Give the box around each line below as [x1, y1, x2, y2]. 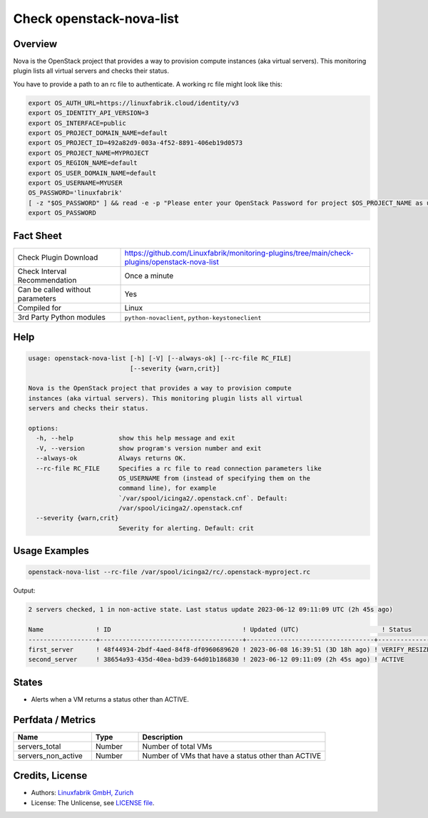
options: [28, 424, 59, 432]
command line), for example [118, 484, 217, 493]
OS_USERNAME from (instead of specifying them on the [118, 474, 310, 482]
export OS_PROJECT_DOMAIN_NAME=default [28, 129, 168, 137]
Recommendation [17, 275, 77, 285]
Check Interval [17, 266, 67, 276]
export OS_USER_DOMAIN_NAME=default [28, 168, 157, 177]
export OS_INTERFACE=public [28, 118, 126, 127]
